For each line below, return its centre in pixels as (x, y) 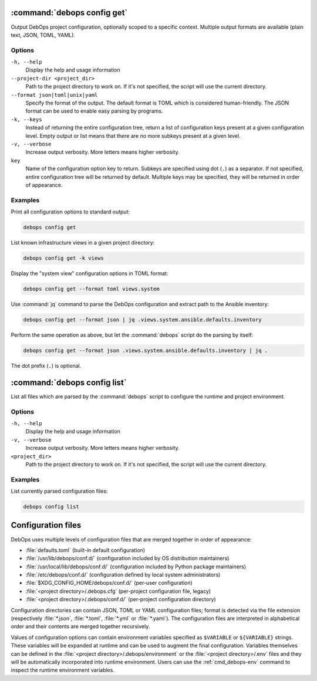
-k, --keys (26, 119)
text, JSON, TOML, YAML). (43, 35)
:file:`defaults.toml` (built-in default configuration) (85, 550)
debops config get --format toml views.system (91, 289)
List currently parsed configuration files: (59, 491)
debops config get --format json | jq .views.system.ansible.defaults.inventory (142, 319)
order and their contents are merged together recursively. (80, 626)
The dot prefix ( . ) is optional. (46, 365)
